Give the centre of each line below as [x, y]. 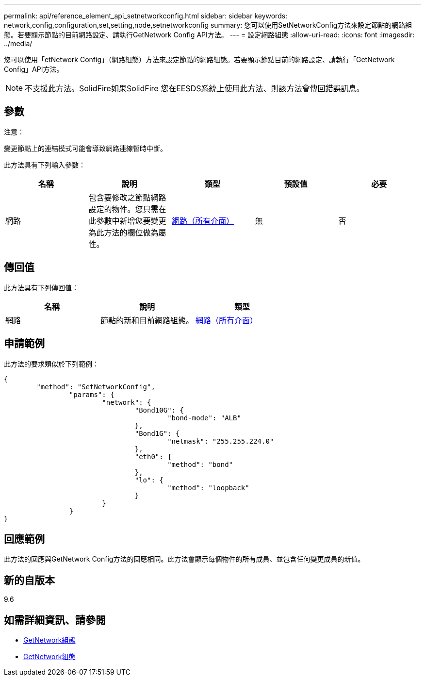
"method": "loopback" [208, 488]
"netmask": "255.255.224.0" [221, 441]
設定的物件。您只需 [123, 209]
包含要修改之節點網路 [127, 197]
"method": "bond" [200, 464]
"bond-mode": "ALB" [204, 418]
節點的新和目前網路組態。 [147, 320]
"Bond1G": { [157, 433]
